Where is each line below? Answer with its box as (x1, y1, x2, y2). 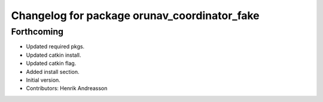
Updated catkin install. (26, 51, 81, 58)
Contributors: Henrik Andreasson (26, 85, 108, 92)
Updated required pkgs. (26, 43, 85, 50)
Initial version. (26, 76, 61, 84)
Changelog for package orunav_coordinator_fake (11, 9, 260, 22)
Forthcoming (11, 26, 64, 37)
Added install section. (26, 68, 80, 75)
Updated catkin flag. (26, 60, 77, 67)
